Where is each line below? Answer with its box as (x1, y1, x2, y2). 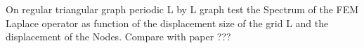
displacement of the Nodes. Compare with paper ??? (6, 29, 231, 44)
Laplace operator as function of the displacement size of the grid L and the (6, 15, 329, 30)
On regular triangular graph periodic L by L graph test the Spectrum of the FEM (6, 2, 359, 16)
